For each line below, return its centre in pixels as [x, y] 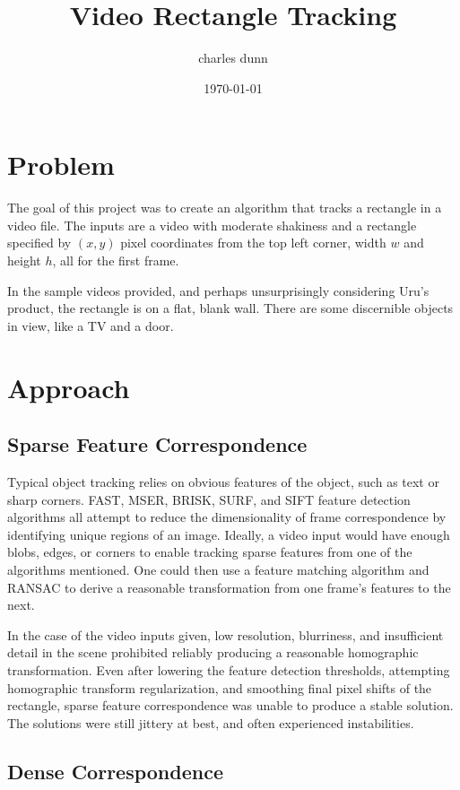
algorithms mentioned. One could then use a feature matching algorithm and [218, 569]
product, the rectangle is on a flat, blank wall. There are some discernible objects [230, 308]
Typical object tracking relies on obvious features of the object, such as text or [223, 481]
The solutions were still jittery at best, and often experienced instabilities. [211, 722]
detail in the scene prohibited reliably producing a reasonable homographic [213, 652]
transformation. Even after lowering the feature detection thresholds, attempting [229, 669]
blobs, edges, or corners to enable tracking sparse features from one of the [210, 552]
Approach [69, 387]
